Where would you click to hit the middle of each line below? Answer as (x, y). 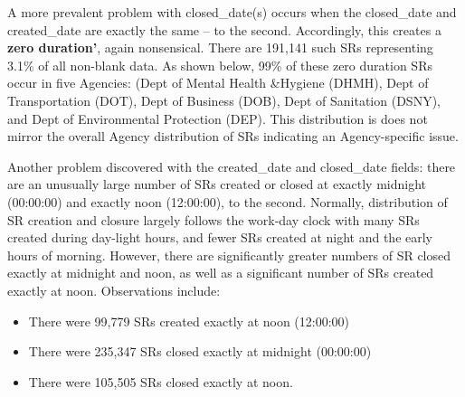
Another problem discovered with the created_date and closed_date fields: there (232, 166)
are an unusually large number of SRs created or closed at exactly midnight (217, 184)
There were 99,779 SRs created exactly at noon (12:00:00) (189, 321)
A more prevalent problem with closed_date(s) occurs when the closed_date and (232, 12)
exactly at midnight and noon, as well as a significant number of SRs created (221, 273)
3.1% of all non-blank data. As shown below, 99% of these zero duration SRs (220, 65)
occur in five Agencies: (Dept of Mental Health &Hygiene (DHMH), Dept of (218, 83)
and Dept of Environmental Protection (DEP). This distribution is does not (218, 118)
